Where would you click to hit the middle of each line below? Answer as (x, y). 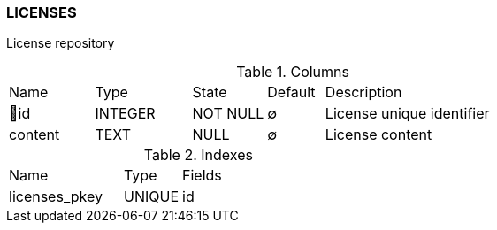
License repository (61, 43)
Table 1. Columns (293, 72)
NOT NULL (228, 114)
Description (363, 92)
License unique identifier (407, 114)
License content (378, 135)
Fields (202, 176)
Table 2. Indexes (198, 155)
